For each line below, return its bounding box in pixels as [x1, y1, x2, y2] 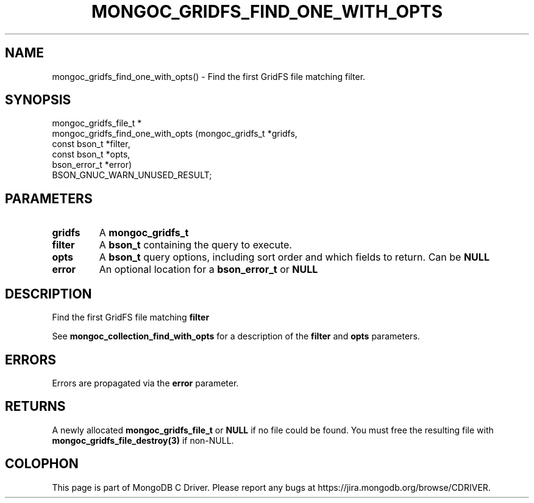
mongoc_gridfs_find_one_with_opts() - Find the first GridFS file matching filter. [52, 71, 366, 82]
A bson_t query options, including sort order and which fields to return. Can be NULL [99, 251, 489, 264]
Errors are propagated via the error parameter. [52, 377, 239, 388]
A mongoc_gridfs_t [99, 226, 189, 239]
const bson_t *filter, [52, 139, 130, 150]
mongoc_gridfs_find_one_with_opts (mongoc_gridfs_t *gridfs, [52, 128, 297, 139]
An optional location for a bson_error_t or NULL [99, 263, 318, 276]
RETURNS [5, 399, 66, 414]
